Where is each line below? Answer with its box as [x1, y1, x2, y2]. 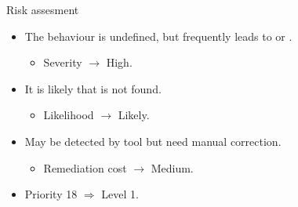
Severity [43, 54, 82, 71]
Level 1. [101, 186, 139, 202]
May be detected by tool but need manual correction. [24, 133, 282, 149]
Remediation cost [43, 159, 127, 176]
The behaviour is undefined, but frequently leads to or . [24, 27, 293, 44]
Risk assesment [6, 2, 79, 17]
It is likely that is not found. [24, 80, 162, 96]
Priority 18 [24, 186, 78, 202]
